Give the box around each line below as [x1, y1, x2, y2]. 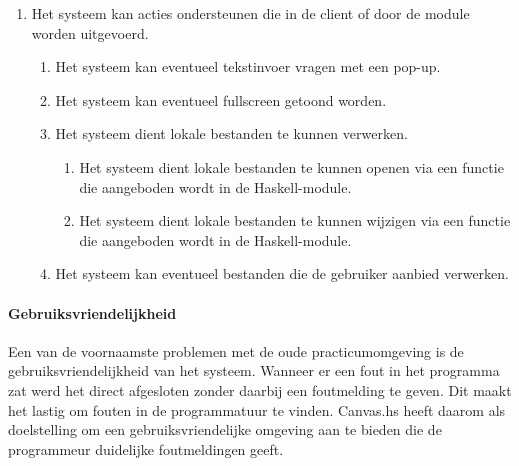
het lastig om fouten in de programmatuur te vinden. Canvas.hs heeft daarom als [8, 399, 506, 420]
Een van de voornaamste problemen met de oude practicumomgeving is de [8, 340, 464, 361]
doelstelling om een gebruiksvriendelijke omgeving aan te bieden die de [8, 419, 442, 440]
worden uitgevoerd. [31, 22, 149, 43]
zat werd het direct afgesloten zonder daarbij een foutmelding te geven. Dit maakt [8, 379, 512, 400]
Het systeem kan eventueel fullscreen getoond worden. [55, 89, 387, 110]
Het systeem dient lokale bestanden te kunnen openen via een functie [79, 156, 504, 177]
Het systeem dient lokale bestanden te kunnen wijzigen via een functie [79, 210, 511, 231]
